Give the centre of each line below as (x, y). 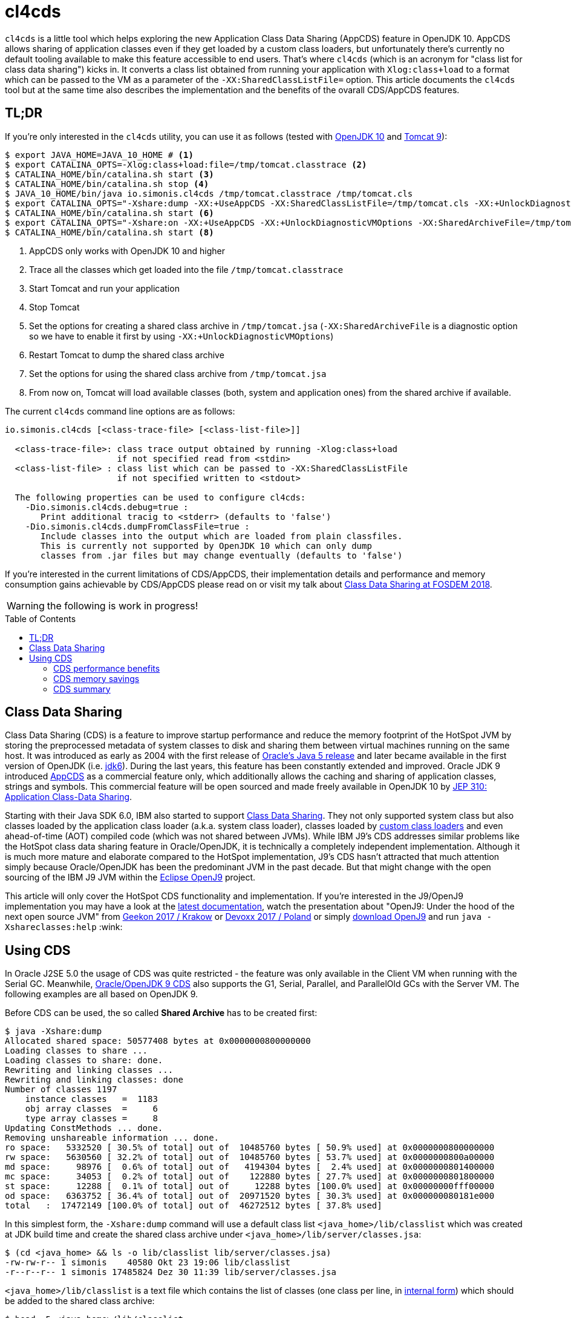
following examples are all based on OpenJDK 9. (102, 994)
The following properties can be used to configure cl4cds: (160, 497)
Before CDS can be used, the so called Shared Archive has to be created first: (161, 1013)
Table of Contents (41, 618)
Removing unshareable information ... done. (112, 1138)
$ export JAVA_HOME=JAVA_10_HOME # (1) (99, 155)
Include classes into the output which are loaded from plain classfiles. (222, 536)
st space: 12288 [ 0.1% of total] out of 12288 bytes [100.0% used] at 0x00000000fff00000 (250, 1186)
